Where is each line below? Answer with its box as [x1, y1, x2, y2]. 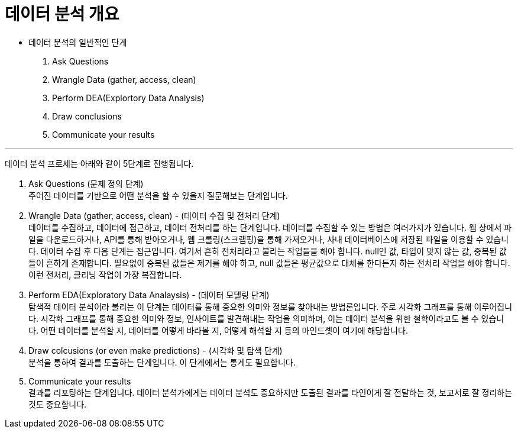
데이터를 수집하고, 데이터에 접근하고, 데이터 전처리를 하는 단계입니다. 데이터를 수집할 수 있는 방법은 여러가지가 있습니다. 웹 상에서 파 [28, 222, 512, 232]
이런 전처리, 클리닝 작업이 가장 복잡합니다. [28, 269, 182, 280]
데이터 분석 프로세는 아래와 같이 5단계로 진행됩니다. [5, 158, 194, 169]
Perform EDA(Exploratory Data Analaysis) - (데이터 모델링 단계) [28, 289, 270, 300]
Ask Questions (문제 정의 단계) [28, 178, 144, 189]
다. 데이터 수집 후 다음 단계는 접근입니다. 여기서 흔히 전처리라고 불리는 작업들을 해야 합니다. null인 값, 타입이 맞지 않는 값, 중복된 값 [28, 245, 507, 256]
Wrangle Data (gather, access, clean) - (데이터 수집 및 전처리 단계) [28, 210, 280, 221]
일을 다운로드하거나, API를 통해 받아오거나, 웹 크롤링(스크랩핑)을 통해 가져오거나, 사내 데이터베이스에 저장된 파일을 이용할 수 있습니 [28, 234, 509, 244]
